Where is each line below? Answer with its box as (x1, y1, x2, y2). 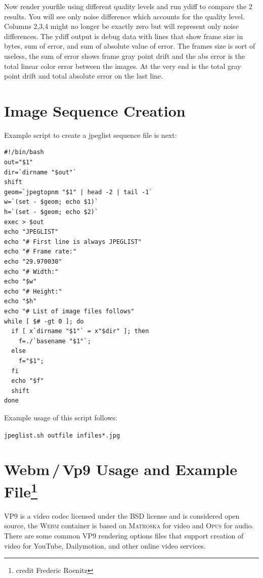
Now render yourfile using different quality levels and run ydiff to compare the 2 (4, 1, 252, 11)
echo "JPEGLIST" (4, 228, 59, 236)
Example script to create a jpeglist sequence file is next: (4, 129, 177, 140)
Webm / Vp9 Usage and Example (4, 459, 237, 480)
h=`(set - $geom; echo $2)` (4, 208, 99, 216)
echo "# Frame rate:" (4, 248, 77, 256)
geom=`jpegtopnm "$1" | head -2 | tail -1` (4, 188, 153, 196)
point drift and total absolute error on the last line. (4, 70, 163, 81)
